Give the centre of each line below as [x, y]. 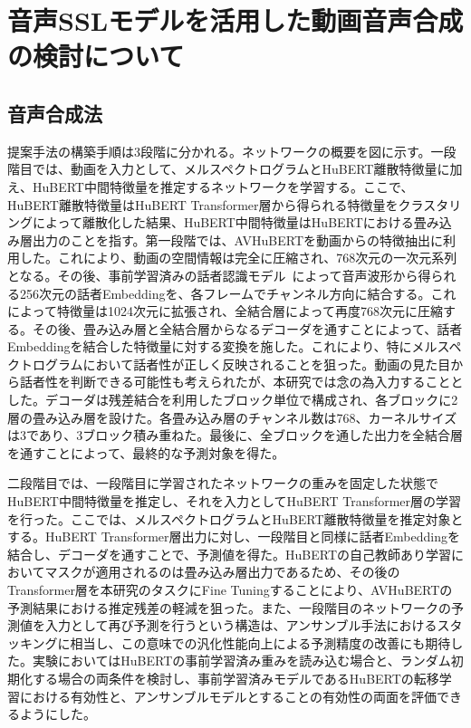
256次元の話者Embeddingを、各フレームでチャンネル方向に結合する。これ [238, 293]
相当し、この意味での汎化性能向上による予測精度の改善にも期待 [260, 642]
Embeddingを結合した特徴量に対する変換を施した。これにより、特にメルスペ [235, 346]
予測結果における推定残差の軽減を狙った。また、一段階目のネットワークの [229, 607]
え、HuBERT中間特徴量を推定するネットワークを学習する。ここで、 [211, 186]
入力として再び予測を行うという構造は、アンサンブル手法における [241, 625]
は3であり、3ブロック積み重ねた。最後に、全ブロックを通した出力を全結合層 [235, 435]
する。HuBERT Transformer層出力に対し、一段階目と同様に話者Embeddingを [234, 536]
